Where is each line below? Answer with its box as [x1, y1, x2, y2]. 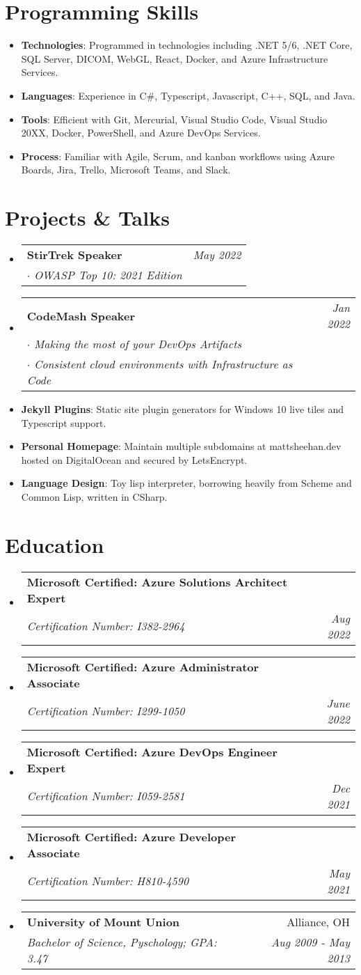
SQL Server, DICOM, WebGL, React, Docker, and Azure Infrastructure [21, 51, 328, 65]
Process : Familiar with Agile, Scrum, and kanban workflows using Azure [21, 148, 335, 163]
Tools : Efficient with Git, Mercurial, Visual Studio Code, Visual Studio [21, 111, 328, 126]
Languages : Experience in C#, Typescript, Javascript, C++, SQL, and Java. [21, 88, 355, 102]
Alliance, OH [287, 913, 350, 930]
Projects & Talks [5, 203, 170, 232]
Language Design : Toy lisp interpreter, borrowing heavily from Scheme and [21, 476, 352, 490]
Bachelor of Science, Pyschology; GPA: [26, 933, 217, 950]
